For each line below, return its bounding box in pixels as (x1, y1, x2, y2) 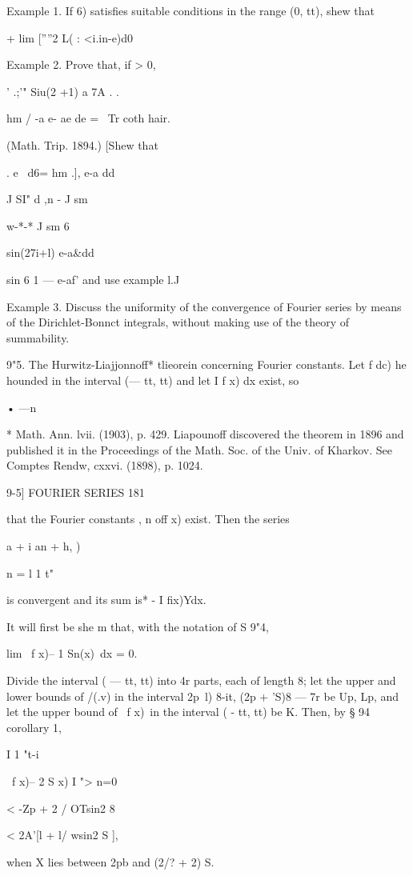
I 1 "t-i (6, 746, 39, 762)
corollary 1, (6, 718, 62, 735)
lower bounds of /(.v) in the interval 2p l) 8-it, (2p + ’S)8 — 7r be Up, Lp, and (6, 687, 399, 704)
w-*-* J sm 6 (6, 217, 70, 234)
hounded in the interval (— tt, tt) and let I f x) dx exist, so (6, 371, 299, 388)
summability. (6, 329, 70, 346)
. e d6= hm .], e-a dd (6, 163, 115, 180)
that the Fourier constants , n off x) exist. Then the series (6, 510, 290, 527)
